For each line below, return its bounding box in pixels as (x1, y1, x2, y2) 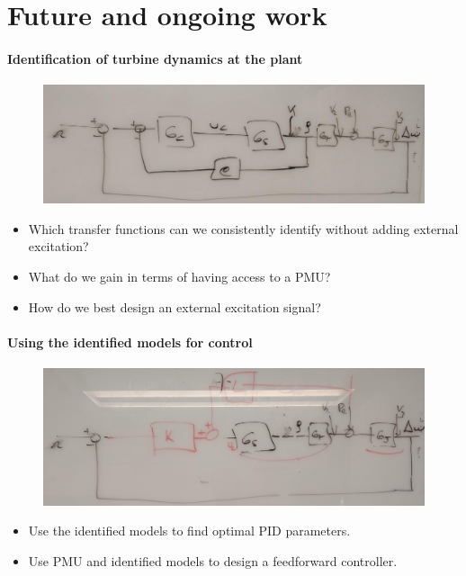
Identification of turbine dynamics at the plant (7, 49, 303, 67)
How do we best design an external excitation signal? (28, 297, 321, 316)
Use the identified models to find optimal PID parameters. (28, 521, 351, 540)
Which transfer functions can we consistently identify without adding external (28, 219, 459, 238)
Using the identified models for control (7, 332, 253, 351)
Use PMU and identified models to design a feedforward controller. (28, 551, 398, 570)
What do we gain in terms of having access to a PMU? (28, 267, 331, 286)
